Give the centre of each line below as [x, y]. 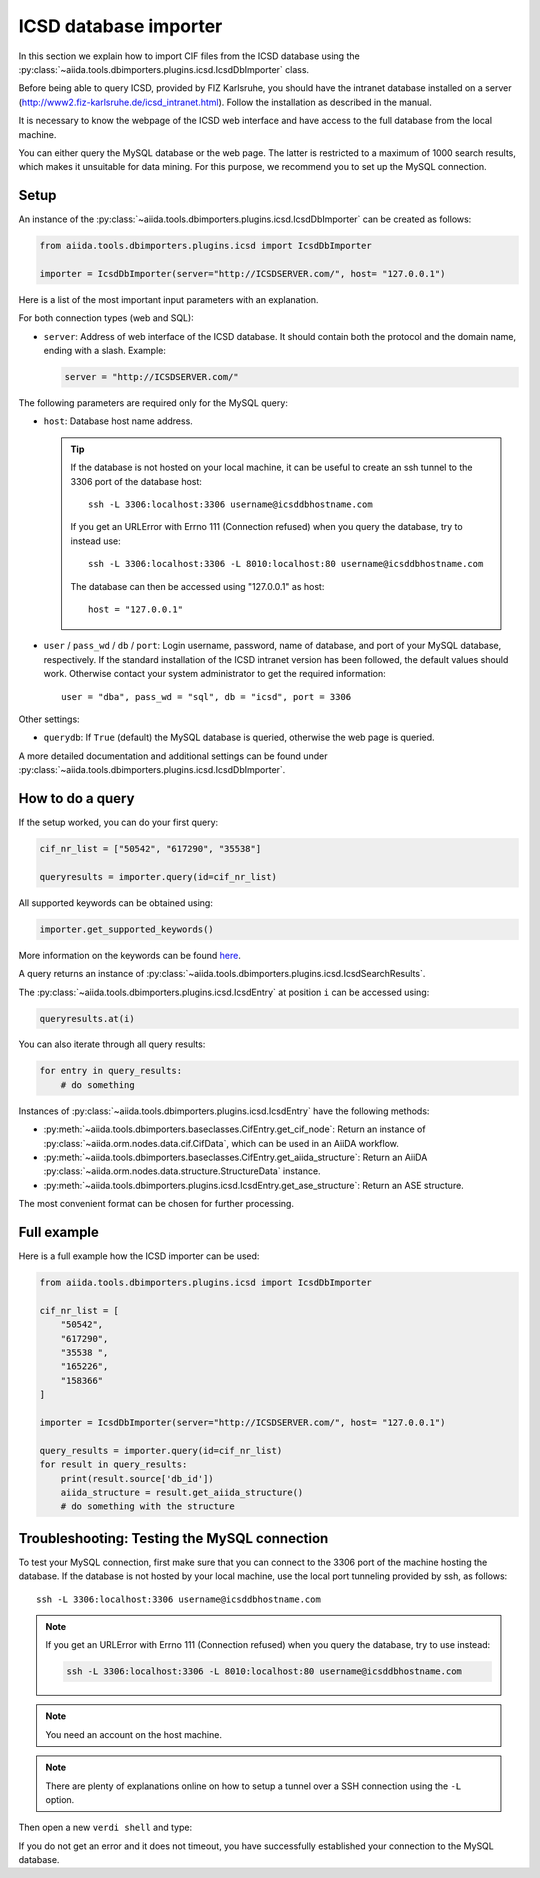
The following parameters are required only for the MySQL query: [153, 403]
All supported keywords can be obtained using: [116, 902]
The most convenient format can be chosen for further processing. [156, 1204]
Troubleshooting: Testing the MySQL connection [173, 1538]
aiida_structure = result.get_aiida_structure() [182, 1492]
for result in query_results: [113, 1464]
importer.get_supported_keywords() [126, 929]
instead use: [96, 541]
